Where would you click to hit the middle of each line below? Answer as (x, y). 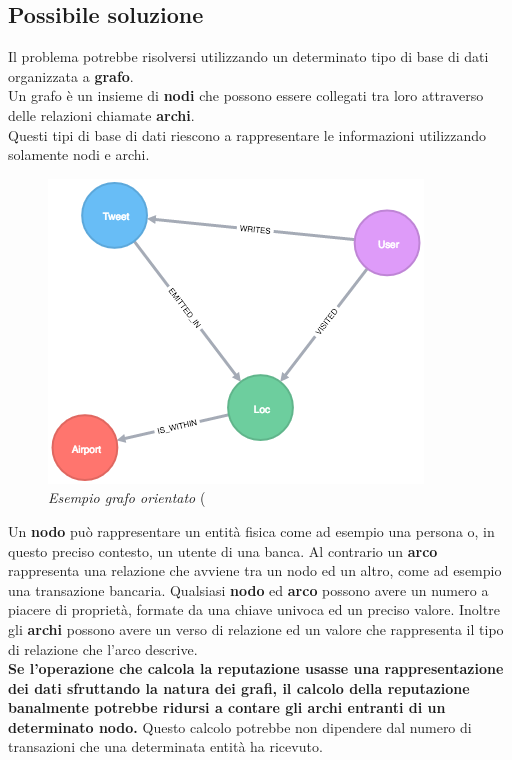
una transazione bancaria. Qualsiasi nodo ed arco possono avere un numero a (248, 589)
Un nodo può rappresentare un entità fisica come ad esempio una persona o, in (251, 530)
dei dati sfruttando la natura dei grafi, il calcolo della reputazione (239, 687)
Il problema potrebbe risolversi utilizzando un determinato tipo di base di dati (248, 56)
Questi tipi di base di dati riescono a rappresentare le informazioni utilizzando (247, 134)
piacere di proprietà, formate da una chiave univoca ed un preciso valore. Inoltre (254, 609)
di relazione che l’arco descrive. (103, 648)
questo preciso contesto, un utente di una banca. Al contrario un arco (223, 550)
